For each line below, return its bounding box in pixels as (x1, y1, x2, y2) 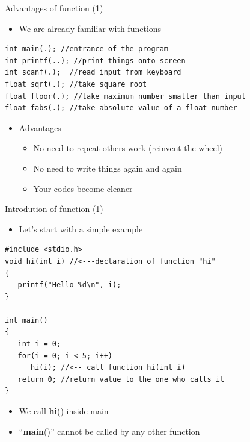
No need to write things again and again (33, 161, 182, 174)
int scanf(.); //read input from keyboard (5, 68, 181, 77)
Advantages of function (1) (5, 2, 103, 14)
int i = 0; (17, 340, 61, 349)
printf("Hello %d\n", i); (17, 281, 121, 290)
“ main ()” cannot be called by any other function (19, 425, 200, 437)
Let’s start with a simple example (19, 222, 143, 235)
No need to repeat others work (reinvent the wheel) (33, 142, 223, 154)
